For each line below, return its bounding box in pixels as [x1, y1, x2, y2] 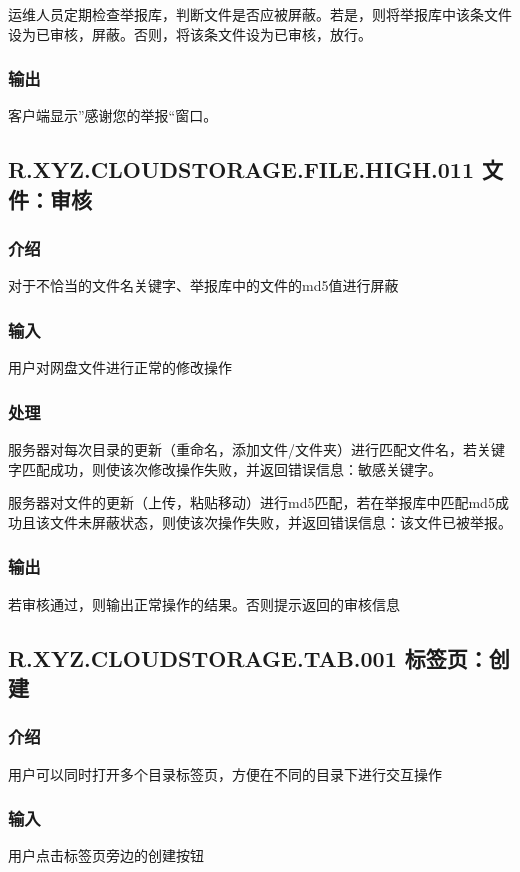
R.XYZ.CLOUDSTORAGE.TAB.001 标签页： [8, 642, 489, 673]
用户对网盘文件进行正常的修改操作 [8, 357, 232, 378]
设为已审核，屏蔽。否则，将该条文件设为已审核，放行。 [8, 23, 372, 44]
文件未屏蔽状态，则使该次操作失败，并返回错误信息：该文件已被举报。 [49, 511, 512, 532]
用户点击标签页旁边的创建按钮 [8, 845, 204, 866]
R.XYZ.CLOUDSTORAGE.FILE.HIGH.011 [8, 154, 474, 185]
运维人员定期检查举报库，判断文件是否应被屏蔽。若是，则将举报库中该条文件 [8, 4, 512, 24]
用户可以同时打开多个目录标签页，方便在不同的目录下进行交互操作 [8, 763, 442, 784]
